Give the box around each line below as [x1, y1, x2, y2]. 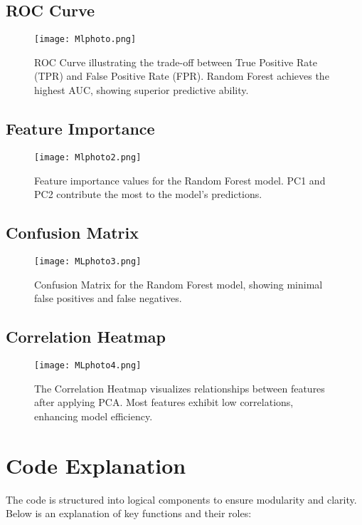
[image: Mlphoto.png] [34, 34, 137, 45]
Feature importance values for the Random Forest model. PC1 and [34, 172, 326, 187]
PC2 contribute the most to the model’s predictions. [34, 187, 262, 202]
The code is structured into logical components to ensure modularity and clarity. [6, 492, 357, 506]
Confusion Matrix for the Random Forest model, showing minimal [34, 276, 323, 291]
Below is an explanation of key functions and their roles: [6, 506, 252, 521]
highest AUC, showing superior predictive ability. [34, 83, 249, 98]
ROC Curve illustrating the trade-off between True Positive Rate [34, 54, 317, 69]
